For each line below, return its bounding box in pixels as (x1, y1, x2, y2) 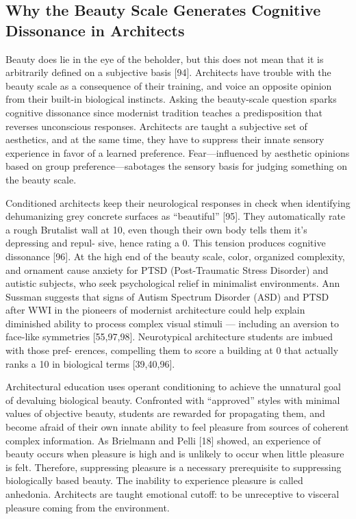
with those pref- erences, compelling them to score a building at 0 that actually (5, 343, 339, 357)
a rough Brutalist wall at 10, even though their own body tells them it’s (5, 222, 307, 236)
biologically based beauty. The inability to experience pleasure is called (5, 473, 303, 488)
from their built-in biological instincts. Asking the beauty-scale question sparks (5, 92, 337, 106)
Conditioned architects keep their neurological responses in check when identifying (5, 195, 351, 210)
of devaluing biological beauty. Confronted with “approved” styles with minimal (5, 392, 340, 407)
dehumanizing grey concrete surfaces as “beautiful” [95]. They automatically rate (5, 209, 346, 223)
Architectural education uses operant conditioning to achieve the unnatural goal (5, 379, 341, 394)
